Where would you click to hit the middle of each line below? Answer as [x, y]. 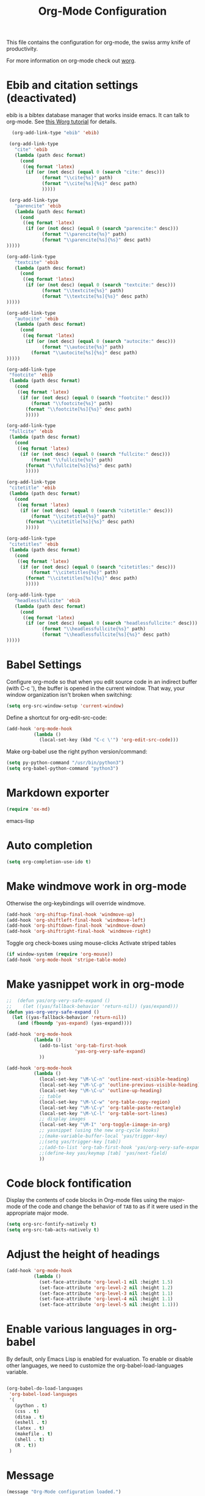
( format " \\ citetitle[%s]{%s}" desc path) [80, 522]
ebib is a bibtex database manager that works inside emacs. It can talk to [98, 115]
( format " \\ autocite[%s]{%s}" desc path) [84, 353]
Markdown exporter [58, 793]
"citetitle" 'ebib [32, 488]
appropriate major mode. [38, 1213]
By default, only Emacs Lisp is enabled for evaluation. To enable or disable [100, 1359]
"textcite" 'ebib [37, 262]
